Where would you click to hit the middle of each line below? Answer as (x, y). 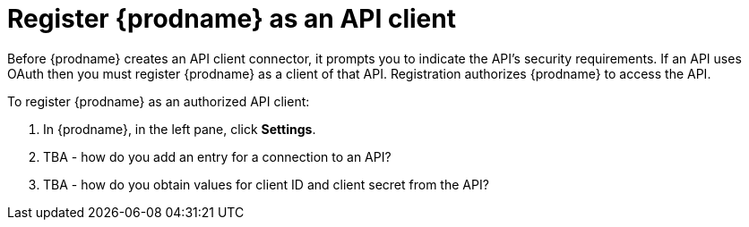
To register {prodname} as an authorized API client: (159, 101)
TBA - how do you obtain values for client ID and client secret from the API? (266, 184)
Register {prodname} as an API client (232, 19)
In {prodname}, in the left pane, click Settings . (180, 129)
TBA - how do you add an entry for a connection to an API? (217, 156)
